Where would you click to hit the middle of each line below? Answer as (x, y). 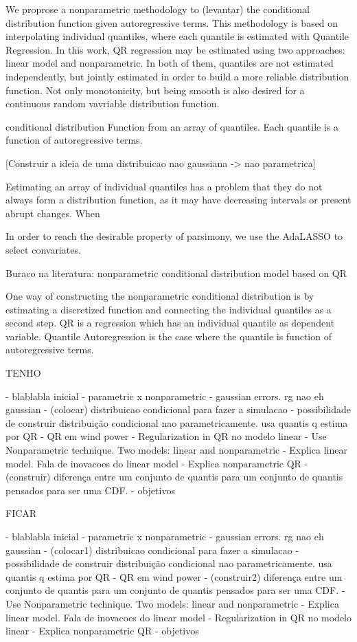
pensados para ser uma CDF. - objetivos (90, 490)
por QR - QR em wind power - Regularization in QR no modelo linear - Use (166, 436)
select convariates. (43, 249)
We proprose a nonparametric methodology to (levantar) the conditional (158, 9)
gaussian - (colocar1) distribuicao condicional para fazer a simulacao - (152, 550)
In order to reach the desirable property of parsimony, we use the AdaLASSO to (174, 236)
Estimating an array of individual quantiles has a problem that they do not (164, 186)
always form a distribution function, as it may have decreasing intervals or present (178, 200)
